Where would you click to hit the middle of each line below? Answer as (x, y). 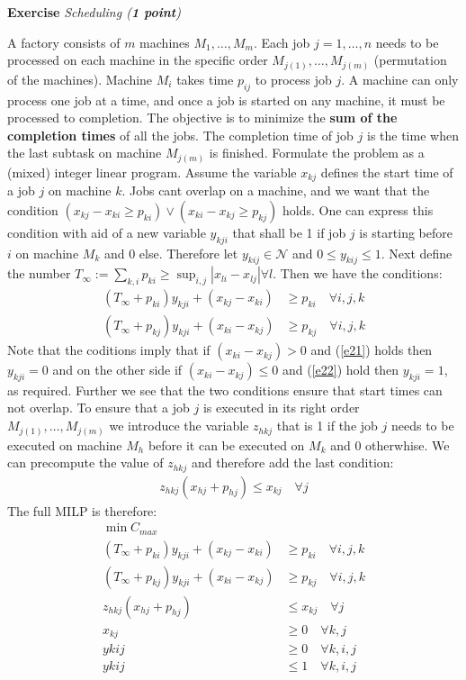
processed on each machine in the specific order (138, 60)
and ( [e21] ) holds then (372, 350)
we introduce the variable (179, 426)
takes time (205, 79)
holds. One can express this (358, 209)
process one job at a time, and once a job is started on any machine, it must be (226, 100)
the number (39, 273)
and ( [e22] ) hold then (341, 370)
